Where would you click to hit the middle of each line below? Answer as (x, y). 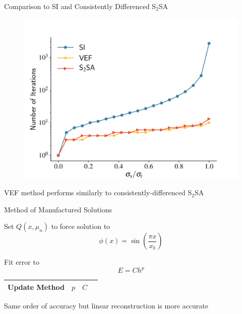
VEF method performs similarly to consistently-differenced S (98, 192)
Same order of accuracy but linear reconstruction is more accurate (106, 306)
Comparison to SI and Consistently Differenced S (80, 6)
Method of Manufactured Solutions (58, 209)
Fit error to (22, 262)
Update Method (36, 287)
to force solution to (81, 226)
